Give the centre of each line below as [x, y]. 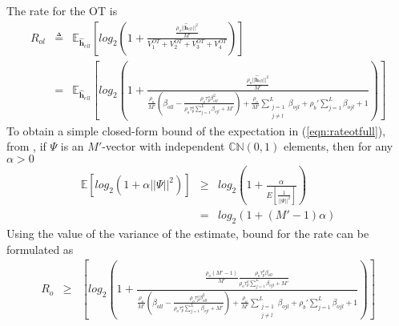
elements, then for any [338, 146]
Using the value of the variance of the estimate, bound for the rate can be [188, 233]
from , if [26, 146]
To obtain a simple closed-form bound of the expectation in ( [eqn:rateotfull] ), [196, 130]
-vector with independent [163, 146]
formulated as [40, 249]
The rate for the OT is [62, 10]
